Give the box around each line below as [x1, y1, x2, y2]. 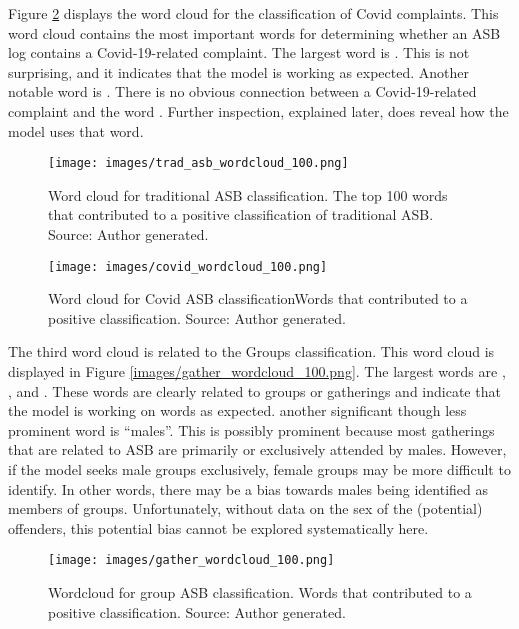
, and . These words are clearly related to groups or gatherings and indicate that [8, 380, 501, 401]
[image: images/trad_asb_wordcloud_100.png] [48, 156, 349, 171]
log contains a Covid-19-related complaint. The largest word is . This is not [8, 42, 470, 63]
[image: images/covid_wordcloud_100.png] [48, 259, 328, 274]
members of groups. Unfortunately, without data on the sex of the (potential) [8, 498, 483, 519]
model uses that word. [8, 120, 144, 141]
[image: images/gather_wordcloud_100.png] [48, 553, 335, 568]
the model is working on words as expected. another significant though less [8, 400, 467, 421]
